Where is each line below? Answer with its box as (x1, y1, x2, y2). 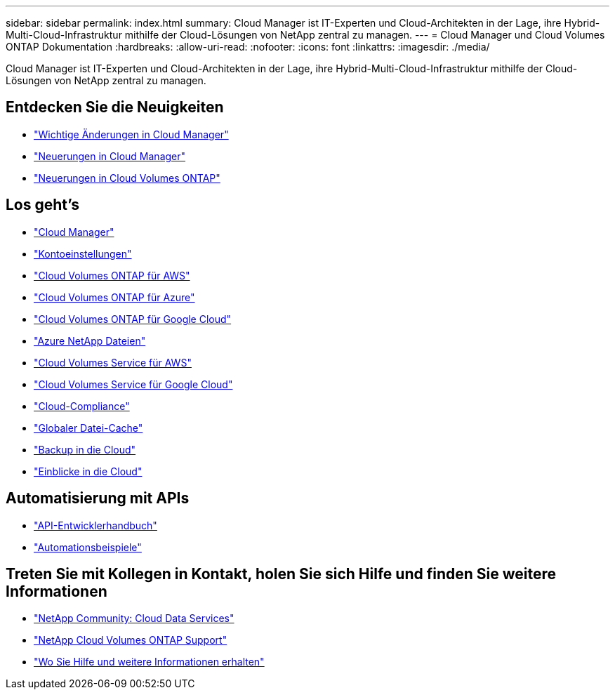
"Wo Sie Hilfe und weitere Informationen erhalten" (34, 656, 265, 668)
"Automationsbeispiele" (34, 541, 142, 553)
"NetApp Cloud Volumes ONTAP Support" (34, 634, 227, 647)
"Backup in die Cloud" (34, 443, 136, 456)
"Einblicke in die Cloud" (34, 465, 143, 477)
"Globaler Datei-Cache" (34, 421, 143, 434)
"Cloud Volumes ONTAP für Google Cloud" (34, 312, 232, 325)
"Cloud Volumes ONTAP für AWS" (34, 269, 190, 282)
